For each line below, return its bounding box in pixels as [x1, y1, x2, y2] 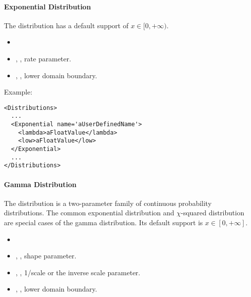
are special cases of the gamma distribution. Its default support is [4, 217, 203, 227]
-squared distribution [180, 207, 245, 218]
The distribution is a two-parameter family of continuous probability [4, 198, 212, 208]
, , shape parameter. [15, 250, 77, 261]
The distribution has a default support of [4, 20, 128, 30]
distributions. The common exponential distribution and [4, 207, 174, 218]
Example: [4, 87, 33, 97]
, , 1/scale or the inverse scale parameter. [15, 267, 140, 277]
